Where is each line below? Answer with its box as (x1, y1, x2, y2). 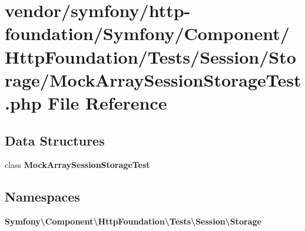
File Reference (48, 90, 167, 114)
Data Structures (5, 131, 105, 149)
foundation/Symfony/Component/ (5, 21, 290, 45)
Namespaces (5, 187, 80, 206)
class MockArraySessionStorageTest (5, 159, 150, 171)
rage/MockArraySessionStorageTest (5, 67, 301, 91)
